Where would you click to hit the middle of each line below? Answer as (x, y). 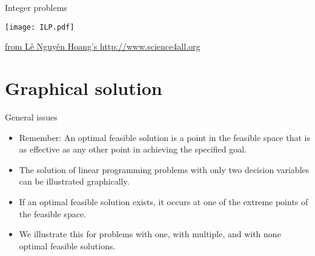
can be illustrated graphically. (74, 181)
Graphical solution (84, 88)
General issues (31, 117)
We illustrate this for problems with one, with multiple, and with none (150, 234)
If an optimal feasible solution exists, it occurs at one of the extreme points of (164, 201)
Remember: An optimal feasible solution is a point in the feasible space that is (164, 137)
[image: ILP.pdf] (40, 27)
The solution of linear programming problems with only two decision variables (164, 169)
